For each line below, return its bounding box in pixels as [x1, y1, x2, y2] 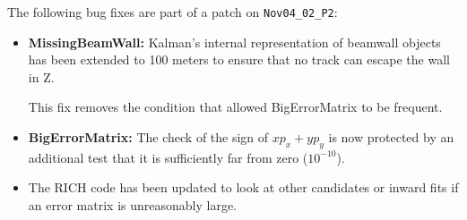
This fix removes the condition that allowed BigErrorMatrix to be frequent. [28, 97, 443, 116]
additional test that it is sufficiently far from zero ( [28, 148, 308, 166]
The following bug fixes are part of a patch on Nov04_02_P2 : [7, 3, 338, 21]
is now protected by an [328, 128, 454, 147]
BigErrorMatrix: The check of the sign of [28, 128, 269, 147]
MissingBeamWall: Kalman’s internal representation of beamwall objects [28, 32, 441, 51]
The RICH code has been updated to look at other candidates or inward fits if [28, 178, 459, 197]
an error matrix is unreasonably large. [28, 196, 237, 215]
